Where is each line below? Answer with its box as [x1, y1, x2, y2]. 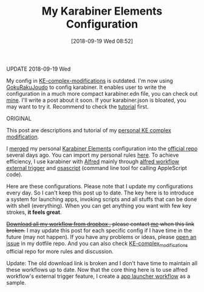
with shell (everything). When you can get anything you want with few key [6, 202, 191, 209]
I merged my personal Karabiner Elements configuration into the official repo [6, 144, 198, 152]
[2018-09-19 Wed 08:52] [70, 37, 134, 45]
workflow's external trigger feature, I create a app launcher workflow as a [6, 272, 191, 280]
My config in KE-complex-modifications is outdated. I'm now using [6, 77, 173, 84]
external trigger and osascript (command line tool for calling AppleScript [6, 164, 187, 171]
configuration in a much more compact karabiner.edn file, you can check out [6, 90, 198, 97]
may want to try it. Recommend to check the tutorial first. [6, 102, 149, 110]
